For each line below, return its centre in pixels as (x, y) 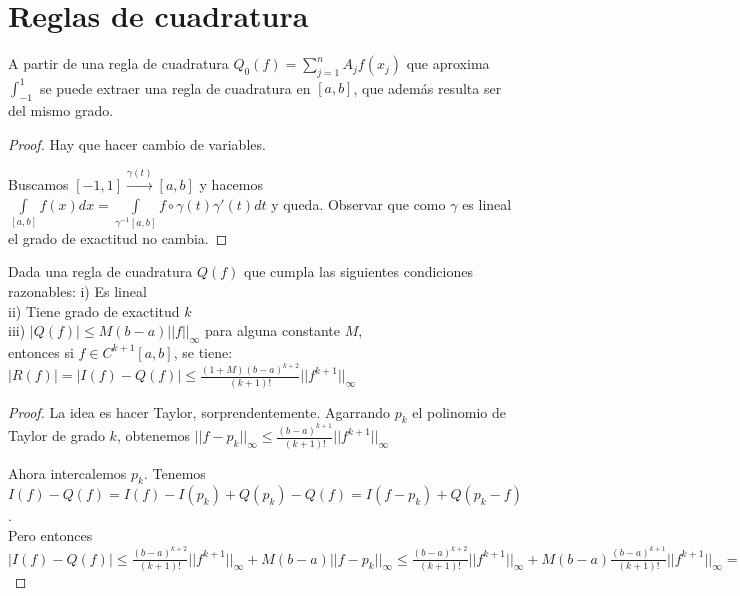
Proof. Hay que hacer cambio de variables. (137, 143)
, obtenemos (153, 435)
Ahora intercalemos (67, 472)
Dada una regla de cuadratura (100, 271)
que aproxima (448, 63)
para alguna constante (272, 330)
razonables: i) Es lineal (77, 290)
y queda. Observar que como (358, 203)
